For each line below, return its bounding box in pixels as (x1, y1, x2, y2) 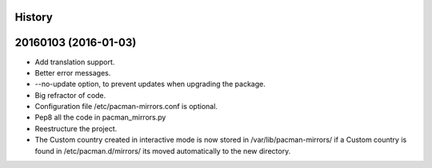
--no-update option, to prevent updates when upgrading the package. (34, 80, 266, 89)
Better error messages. (34, 68, 111, 77)
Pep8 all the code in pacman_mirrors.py (34, 112, 166, 123)
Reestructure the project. (34, 123, 118, 133)
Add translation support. (34, 57, 115, 67)
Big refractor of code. (34, 90, 106, 100)
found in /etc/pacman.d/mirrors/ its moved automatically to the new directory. (34, 146, 291, 155)
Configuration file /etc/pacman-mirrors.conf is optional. (34, 102, 218, 111)
